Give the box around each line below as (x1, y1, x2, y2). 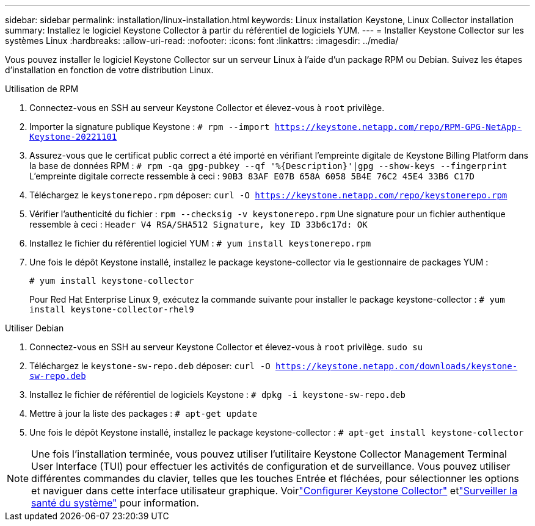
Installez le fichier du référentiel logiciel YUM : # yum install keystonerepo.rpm (29, 238, 371, 248)
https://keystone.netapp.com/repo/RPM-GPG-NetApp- (274, 122, 522, 132)
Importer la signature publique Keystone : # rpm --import (29, 121, 270, 132)
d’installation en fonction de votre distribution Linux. (5, 65, 214, 75)
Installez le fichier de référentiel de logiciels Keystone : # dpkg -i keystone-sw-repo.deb (29, 389, 406, 400)
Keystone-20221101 (29, 132, 117, 142)
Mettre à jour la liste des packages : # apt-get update (29, 408, 258, 419)
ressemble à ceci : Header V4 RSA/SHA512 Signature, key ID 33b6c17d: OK (29, 219, 368, 229)
